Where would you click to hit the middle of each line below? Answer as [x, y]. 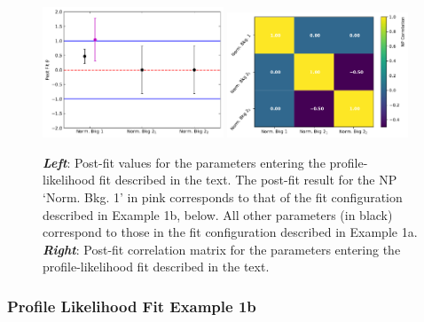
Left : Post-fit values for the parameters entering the [184, 162]
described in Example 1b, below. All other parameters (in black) [218, 214]
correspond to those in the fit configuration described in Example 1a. [230, 232]
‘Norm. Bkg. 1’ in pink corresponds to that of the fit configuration [223, 197]
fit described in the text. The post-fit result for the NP [248, 180]
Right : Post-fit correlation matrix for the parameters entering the [222, 249]
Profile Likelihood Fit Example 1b [132, 306]
